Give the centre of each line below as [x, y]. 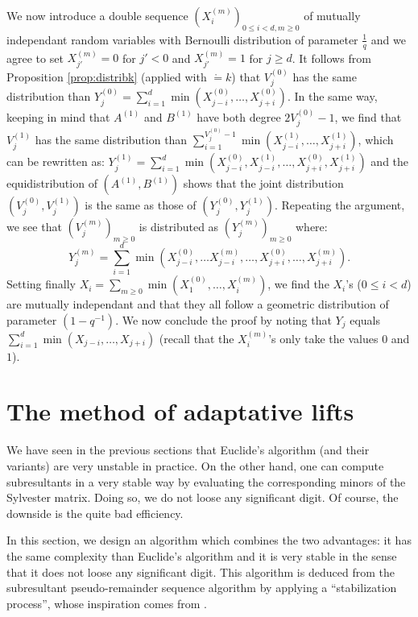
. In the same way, [332, 96]
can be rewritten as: [56, 161]
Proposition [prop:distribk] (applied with [107, 76]
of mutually [332, 15]
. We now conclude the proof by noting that [223, 319]
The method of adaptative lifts [180, 411]
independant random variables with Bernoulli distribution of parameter [182, 39]
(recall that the [197, 338]
